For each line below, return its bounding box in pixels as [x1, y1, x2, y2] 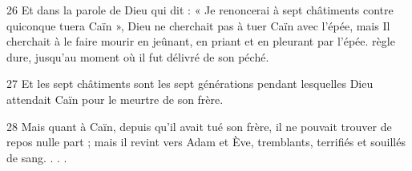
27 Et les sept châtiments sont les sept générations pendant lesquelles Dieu [6, 75, 374, 92]
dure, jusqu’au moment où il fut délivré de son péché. [6, 48, 269, 65]
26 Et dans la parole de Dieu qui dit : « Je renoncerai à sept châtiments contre [6, 2, 394, 18]
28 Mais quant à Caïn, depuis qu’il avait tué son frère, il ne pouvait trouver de [6, 117, 392, 134]
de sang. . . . [6, 149, 67, 165]
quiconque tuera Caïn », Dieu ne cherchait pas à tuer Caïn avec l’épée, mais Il [6, 17, 390, 34]
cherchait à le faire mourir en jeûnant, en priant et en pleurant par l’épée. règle [6, 33, 395, 50]
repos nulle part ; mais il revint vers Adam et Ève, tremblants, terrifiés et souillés [6, 133, 406, 150]
